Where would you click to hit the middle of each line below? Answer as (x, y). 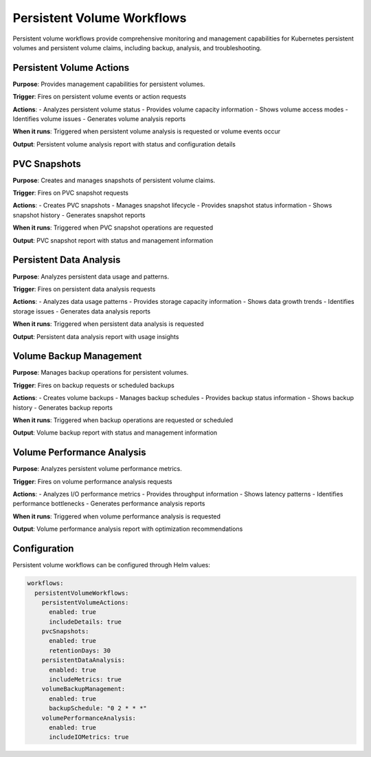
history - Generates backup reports (63, 407)
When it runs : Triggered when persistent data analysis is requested (108, 324)
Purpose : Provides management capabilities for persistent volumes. (109, 84)
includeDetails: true (85, 622)
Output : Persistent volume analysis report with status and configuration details (124, 144)
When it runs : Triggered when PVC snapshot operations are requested (113, 228)
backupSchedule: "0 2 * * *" (98, 709)
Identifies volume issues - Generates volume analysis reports (99, 119)
